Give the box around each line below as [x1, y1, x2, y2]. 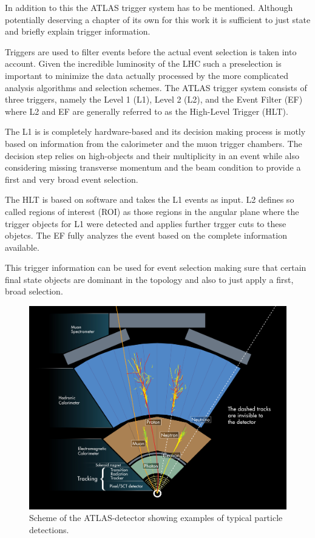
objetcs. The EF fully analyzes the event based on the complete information [5, 229, 287, 242]
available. [5, 240, 39, 253]
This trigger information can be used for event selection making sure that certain [5, 261, 307, 274]
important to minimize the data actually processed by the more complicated [5, 69, 288, 81]
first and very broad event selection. [5, 172, 138, 185]
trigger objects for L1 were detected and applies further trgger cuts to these [5, 217, 286, 230]
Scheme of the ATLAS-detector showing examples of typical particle [29, 511, 283, 524]
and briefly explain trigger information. [5, 25, 151, 38]
